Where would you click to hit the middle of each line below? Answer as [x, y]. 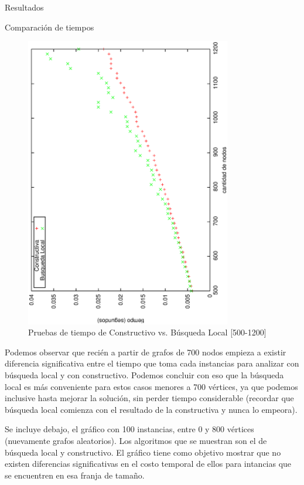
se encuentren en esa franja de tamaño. [75, 475]
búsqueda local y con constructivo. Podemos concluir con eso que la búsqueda [144, 375]
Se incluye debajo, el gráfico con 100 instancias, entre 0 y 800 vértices [129, 429]
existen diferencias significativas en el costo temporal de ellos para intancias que [148, 464]
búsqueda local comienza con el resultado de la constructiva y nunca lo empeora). [151, 409]
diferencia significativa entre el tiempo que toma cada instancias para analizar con [152, 363]
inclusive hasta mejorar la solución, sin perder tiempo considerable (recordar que [149, 398]
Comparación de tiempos [49, 27]
